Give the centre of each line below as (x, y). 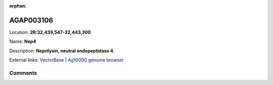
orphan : (18, 6)
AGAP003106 (31, 20)
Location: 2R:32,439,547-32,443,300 (50, 32)
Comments (23, 73)
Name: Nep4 (23, 41)
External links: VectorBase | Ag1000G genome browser (66, 60)
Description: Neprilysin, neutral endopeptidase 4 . (62, 51)
